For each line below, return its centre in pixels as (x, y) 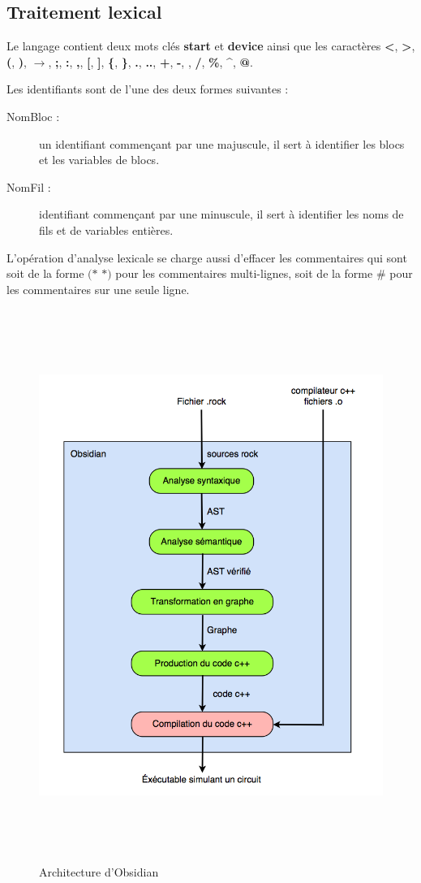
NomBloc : (33, 116)
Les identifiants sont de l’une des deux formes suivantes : (148, 89)
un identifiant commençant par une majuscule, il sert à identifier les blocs (222, 143)
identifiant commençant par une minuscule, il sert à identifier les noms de (221, 214)
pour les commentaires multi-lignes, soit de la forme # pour (264, 273)
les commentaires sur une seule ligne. (98, 289)
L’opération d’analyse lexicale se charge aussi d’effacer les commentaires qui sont (207, 257)
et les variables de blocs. (99, 160)
